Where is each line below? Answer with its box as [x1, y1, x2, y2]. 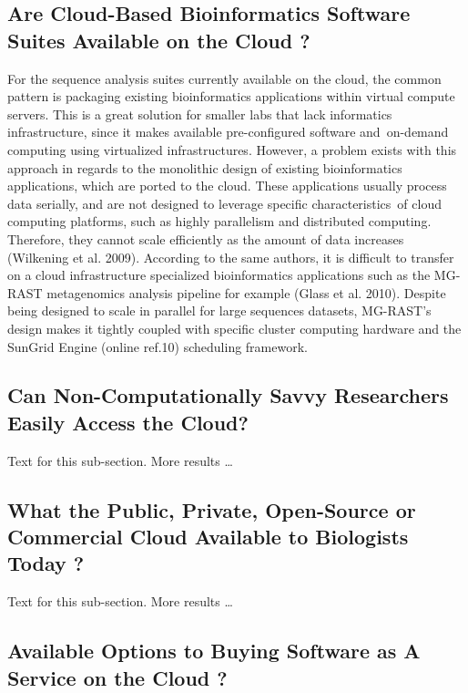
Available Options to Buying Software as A [7, 636, 421, 665]
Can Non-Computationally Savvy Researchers [7, 381, 449, 409]
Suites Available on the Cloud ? [7, 26, 310, 54]
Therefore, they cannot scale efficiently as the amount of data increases [7, 229, 404, 248]
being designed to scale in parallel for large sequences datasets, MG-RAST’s [7, 301, 432, 320]
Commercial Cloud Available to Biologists [7, 522, 409, 551]
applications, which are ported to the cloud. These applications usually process [7, 176, 447, 195]
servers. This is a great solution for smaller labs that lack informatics [7, 104, 392, 123]
